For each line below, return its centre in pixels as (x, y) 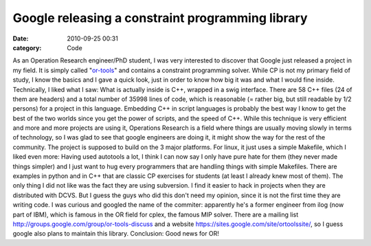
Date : (21, 38)
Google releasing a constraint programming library (160, 18)
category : (27, 47)
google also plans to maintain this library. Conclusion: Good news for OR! (116, 234)
